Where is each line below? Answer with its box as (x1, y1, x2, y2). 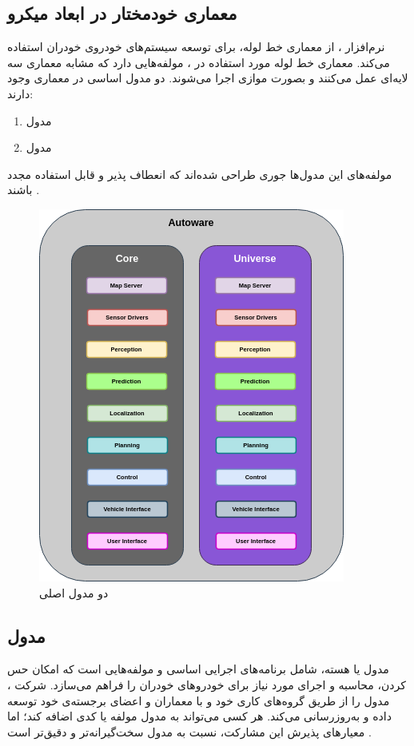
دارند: (7, 85, 34, 101)
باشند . (7, 181, 40, 198)
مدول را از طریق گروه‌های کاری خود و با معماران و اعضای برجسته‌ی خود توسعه (7, 692, 390, 708)
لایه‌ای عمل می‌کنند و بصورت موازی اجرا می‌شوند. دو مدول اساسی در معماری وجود (7, 69, 408, 86)
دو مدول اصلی (39, 584, 109, 601)
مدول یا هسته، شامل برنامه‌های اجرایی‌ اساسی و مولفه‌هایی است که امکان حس (7, 661, 389, 677)
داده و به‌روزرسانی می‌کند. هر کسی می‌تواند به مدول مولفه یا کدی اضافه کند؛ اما (7, 708, 392, 724)
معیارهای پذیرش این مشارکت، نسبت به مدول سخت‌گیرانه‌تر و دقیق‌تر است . (7, 723, 372, 740)
